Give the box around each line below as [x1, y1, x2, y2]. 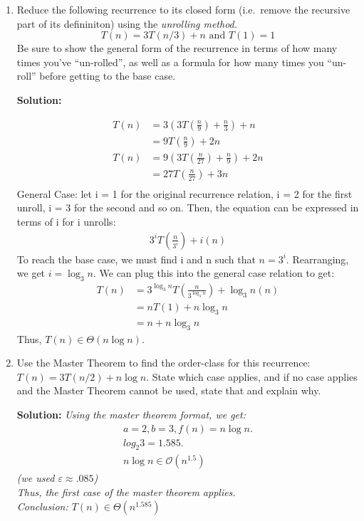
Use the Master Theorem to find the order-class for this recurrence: [16, 355, 311, 370]
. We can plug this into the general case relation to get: [93, 265, 335, 280]
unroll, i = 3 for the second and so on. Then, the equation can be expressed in [16, 200, 359, 215]
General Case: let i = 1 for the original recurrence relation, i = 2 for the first [16, 186, 353, 201]
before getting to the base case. [39, 68, 176, 83]
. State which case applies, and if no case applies [146, 369, 358, 384]
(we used [16, 470, 55, 485]
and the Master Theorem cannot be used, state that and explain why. [16, 383, 321, 398]
